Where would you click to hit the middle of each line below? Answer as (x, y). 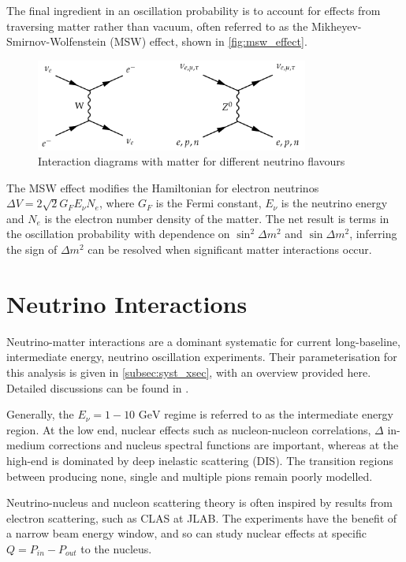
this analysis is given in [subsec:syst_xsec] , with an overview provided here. (189, 372)
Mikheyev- (337, 26)
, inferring (373, 234)
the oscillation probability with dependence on (118, 234)
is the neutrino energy (334, 203)
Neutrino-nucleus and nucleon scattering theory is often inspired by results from (199, 502)
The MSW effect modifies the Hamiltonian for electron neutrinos (163, 187)
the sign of (32, 249)
